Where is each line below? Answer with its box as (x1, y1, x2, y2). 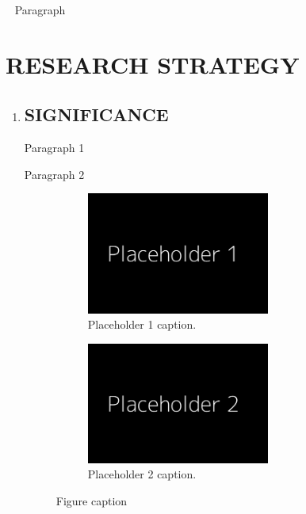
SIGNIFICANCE (24, 102, 169, 127)
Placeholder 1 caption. (87, 316, 197, 333)
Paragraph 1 (24, 139, 85, 156)
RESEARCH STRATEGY (6, 48, 300, 80)
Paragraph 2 (24, 166, 85, 182)
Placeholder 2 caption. (87, 466, 197, 482)
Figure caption (55, 493, 128, 509)
